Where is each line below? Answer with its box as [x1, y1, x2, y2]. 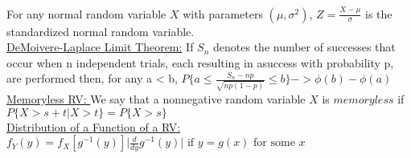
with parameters [183, 5, 263, 22]
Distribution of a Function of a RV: [6, 118, 181, 135]
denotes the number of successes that [213, 38, 396, 55]
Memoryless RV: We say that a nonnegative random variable [6, 91, 306, 107]
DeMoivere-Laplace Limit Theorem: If [6, 38, 194, 55]
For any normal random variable [6, 5, 166, 22]
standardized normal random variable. [6, 22, 195, 39]
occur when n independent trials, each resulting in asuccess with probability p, [6, 54, 394, 71]
